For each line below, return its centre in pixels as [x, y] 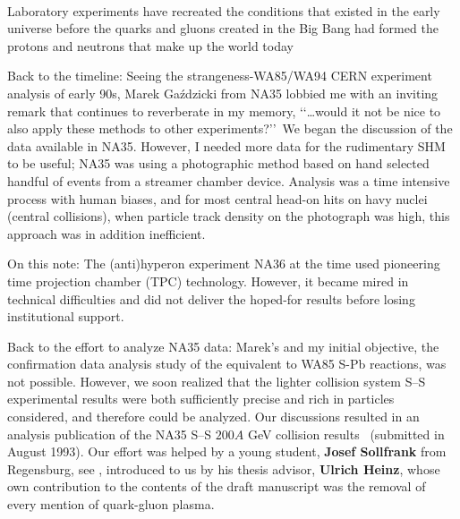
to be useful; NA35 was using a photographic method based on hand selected [218, 163]
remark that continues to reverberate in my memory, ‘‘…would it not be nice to [224, 111]
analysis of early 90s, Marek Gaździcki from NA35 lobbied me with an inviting [223, 93]
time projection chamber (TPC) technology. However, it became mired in [208, 281]
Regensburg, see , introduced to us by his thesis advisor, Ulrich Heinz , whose [224, 468]
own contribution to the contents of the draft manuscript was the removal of [217, 486]
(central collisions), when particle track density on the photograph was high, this [229, 216]
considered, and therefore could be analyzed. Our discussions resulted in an [213, 417]
